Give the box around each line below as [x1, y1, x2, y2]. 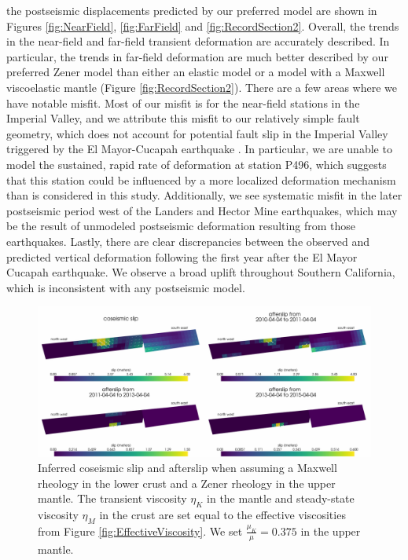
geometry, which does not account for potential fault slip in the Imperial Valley [6, 125, 388, 141]
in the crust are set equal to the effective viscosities [99, 507, 346, 523]
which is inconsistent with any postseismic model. [6, 279, 245, 295]
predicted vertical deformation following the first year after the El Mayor [6, 248, 358, 265]
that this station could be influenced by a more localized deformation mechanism [6, 171, 396, 188]
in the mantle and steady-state [207, 490, 355, 507]
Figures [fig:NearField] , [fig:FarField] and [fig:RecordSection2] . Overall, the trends [6, 17, 399, 34]
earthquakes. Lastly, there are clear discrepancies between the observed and [6, 232, 369, 249]
